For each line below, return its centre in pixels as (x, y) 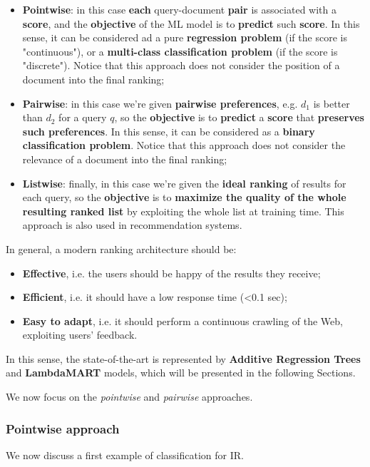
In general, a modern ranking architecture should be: (121, 248)
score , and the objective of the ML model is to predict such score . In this (191, 23)
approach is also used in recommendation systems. (132, 225)
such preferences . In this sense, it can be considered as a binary (169, 131)
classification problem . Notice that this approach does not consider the (184, 145)
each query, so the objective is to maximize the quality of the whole (184, 197)
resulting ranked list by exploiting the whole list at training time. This (183, 211)
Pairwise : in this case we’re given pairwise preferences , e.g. (160, 103)
